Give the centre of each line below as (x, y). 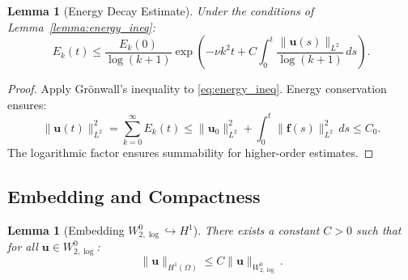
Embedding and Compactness (134, 196)
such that (379, 230)
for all (23, 246)
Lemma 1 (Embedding (66, 230)
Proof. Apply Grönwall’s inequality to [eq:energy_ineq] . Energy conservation (197, 89)
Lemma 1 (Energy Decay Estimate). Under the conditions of (161, 11)
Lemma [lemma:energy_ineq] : (81, 26)
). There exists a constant (256, 230)
